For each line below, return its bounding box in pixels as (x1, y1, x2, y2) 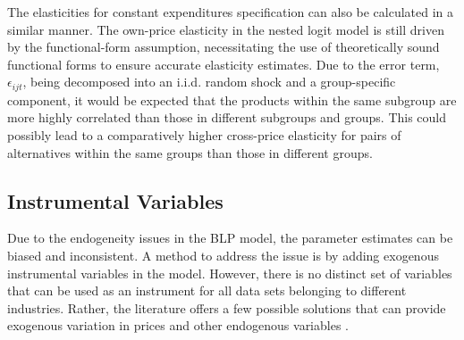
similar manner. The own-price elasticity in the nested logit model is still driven (7, 20, 444, 38)
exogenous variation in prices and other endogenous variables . (7, 316, 349, 335)
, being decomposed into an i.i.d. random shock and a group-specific (22, 72, 396, 91)
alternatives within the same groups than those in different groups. (7, 143, 373, 162)
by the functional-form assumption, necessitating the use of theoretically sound (7, 37, 440, 56)
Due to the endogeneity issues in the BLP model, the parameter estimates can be (7, 228, 453, 247)
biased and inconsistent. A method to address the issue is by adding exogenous (7, 246, 439, 264)
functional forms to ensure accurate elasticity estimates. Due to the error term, (7, 54, 440, 73)
